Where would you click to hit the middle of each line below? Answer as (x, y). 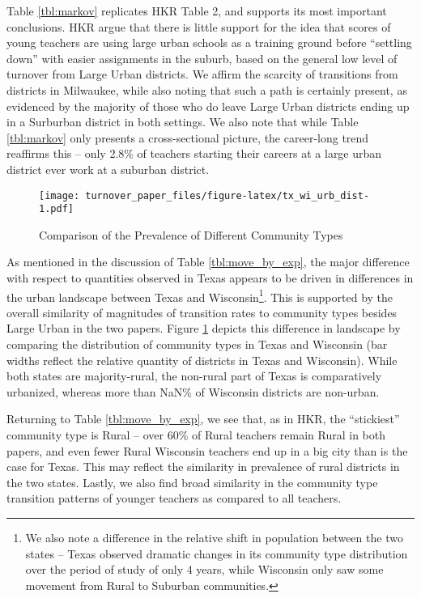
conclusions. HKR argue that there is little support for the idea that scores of (199, 26)
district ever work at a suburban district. (108, 169)
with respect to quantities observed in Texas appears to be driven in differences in (210, 278)
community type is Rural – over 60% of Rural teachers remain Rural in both (196, 435)
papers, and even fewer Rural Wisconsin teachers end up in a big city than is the (207, 450)
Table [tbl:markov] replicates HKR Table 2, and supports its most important (197, 11)
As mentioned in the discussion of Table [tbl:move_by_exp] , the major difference (208, 262)
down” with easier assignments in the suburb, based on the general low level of (202, 58)
